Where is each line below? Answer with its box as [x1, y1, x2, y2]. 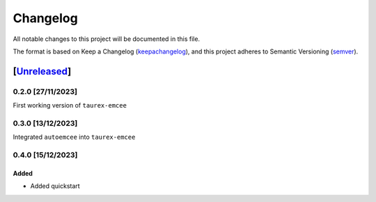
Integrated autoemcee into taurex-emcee [13, 133, 136, 142]
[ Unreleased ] [13, 65, 72, 77]
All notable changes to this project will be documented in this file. [13, 35, 201, 43]
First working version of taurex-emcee [13, 101, 127, 110]
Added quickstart [30, 182, 80, 190]
